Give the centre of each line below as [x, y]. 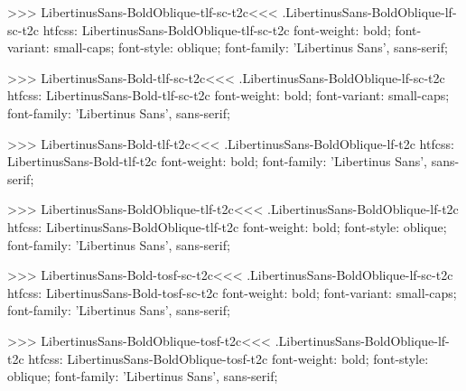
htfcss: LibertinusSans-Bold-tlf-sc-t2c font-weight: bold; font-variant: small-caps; [228, 95]
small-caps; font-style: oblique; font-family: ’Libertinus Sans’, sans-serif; [251, 47]
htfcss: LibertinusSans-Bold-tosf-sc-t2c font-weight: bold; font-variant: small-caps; [232, 292]
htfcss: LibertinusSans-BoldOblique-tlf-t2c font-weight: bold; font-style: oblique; [227, 226]
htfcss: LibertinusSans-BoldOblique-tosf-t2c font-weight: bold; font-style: [228, 358]
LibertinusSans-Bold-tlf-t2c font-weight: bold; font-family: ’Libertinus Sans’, [217, 161]
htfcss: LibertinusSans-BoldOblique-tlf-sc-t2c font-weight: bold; [217, 29]
